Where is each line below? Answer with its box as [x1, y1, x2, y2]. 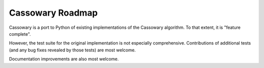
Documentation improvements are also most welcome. [9, 56, 119, 62]
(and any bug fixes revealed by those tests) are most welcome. [9, 47, 136, 53]
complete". [9, 31, 31, 37]
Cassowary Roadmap [9, 7, 98, 18]
